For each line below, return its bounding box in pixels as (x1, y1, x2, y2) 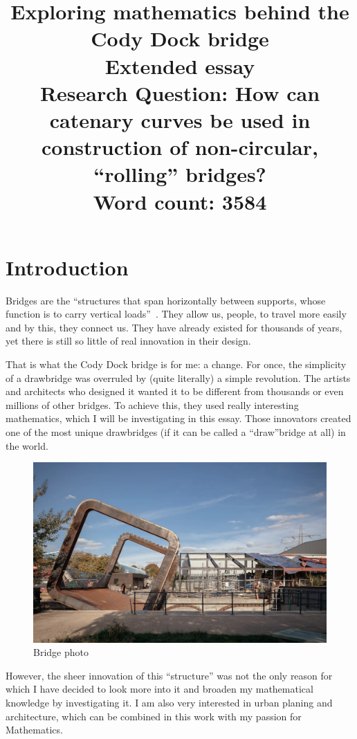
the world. (6, 438, 48, 453)
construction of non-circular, (42, 133, 318, 161)
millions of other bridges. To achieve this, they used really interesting (6, 397, 299, 412)
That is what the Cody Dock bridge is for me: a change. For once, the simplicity (6, 357, 347, 371)
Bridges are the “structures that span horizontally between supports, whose (6, 293, 326, 307)
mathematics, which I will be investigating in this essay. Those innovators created (6, 411, 351, 426)
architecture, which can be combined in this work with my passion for (6, 709, 302, 723)
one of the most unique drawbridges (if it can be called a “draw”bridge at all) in (6, 424, 346, 439)
